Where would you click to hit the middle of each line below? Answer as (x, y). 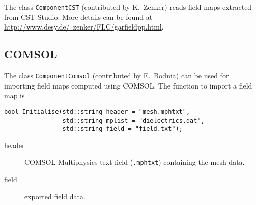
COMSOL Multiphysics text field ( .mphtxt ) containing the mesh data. (135, 162)
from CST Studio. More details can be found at (78, 17)
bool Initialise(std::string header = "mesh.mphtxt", (97, 112)
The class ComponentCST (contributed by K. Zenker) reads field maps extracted (128, 7)
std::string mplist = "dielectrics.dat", (133, 120)
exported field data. (55, 196)
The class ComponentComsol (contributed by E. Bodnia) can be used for (117, 76)
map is (15, 95)
